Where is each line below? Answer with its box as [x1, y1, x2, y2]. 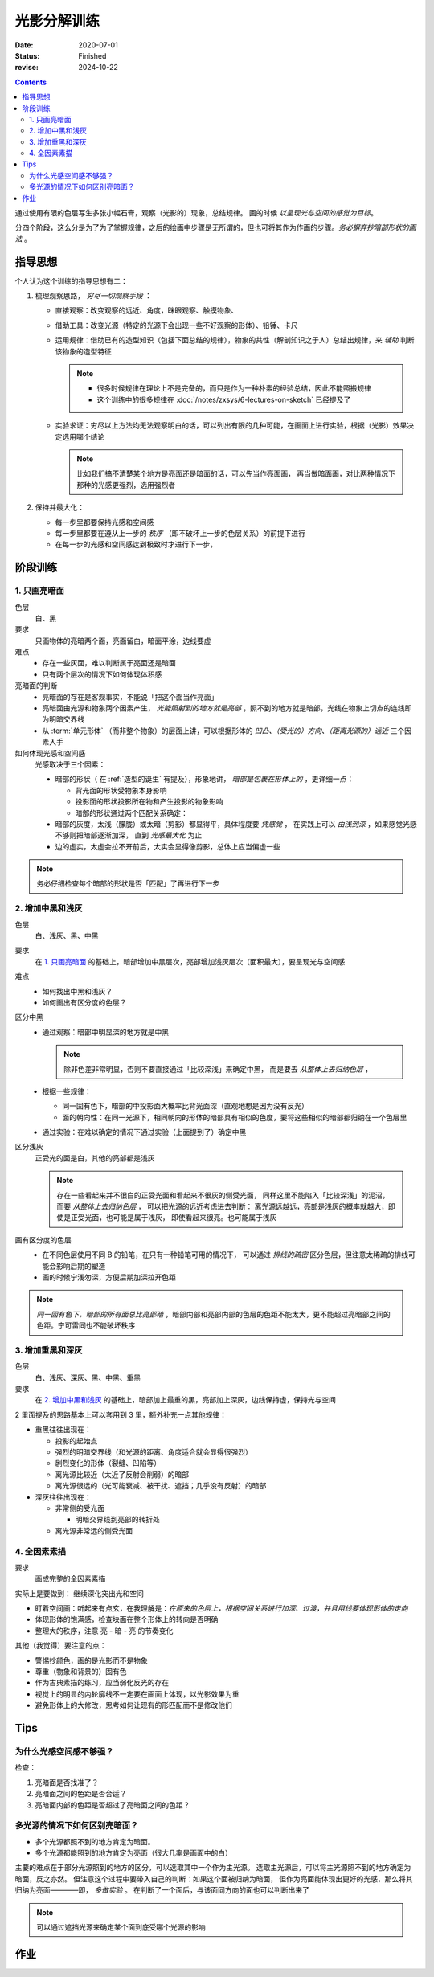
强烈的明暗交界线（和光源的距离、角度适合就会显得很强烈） [55, 1447, 252, 1457]
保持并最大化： [35, 502, 84, 512]
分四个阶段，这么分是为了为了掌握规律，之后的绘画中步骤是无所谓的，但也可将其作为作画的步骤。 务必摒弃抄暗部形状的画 [14, 223, 416, 232]
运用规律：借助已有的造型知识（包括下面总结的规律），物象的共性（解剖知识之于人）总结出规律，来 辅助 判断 [55, 335, 415, 345]
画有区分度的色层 [14, 1234, 72, 1245]
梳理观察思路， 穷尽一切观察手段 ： [35, 291, 152, 301]
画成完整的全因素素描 [35, 1574, 106, 1583]
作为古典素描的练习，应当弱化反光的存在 [35, 1678, 169, 1688]
